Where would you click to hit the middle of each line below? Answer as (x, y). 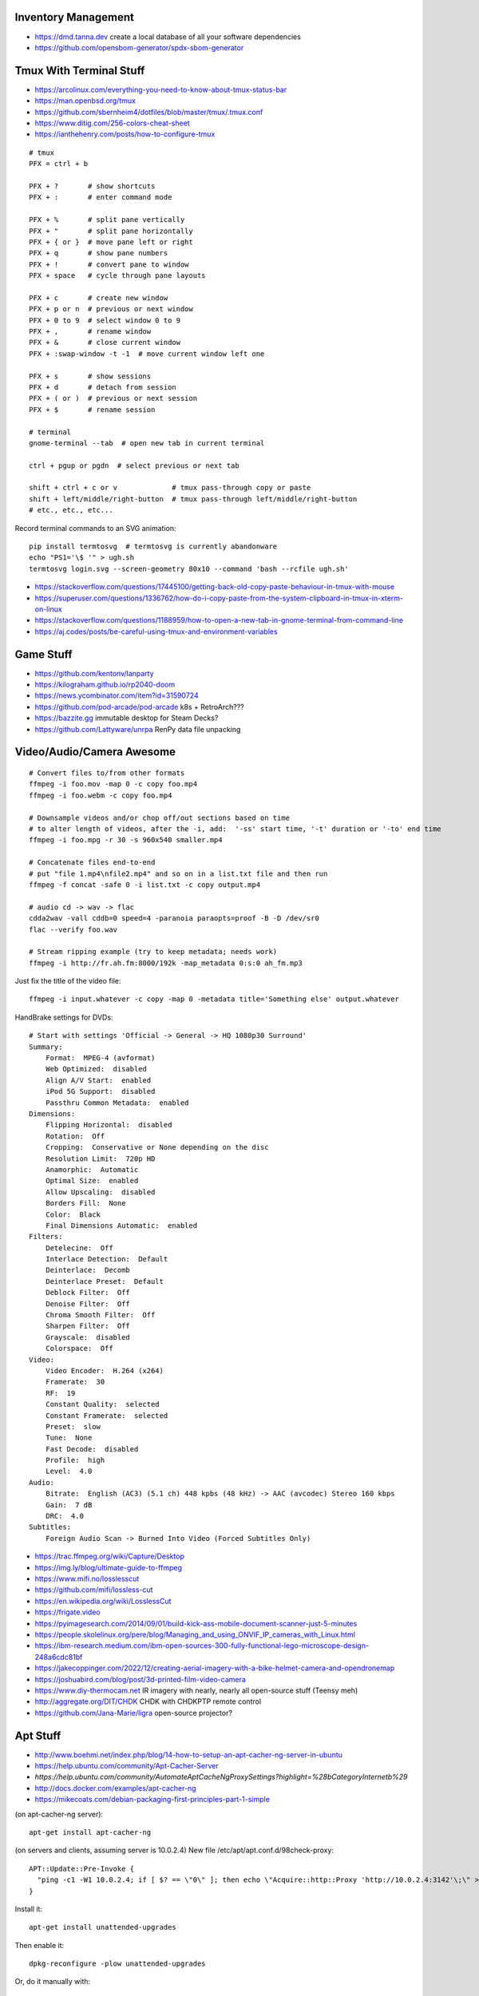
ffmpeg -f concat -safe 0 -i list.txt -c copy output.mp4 (145, 885)
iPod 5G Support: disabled (100, 1091)
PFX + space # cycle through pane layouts (118, 276)
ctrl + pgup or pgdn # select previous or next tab (134, 465)
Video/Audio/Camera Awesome (95, 752)
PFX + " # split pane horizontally (111, 231)
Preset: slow (73, 1426)
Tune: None (69, 1438)
